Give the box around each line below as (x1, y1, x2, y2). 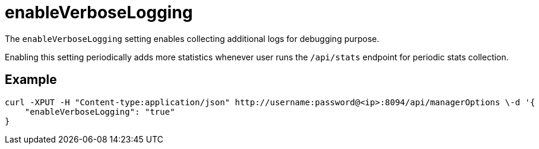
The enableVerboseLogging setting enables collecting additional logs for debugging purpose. (5, 33, 379, 44)
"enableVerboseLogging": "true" (24, 106, 175, 116)
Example (5, 72, 57, 88)
